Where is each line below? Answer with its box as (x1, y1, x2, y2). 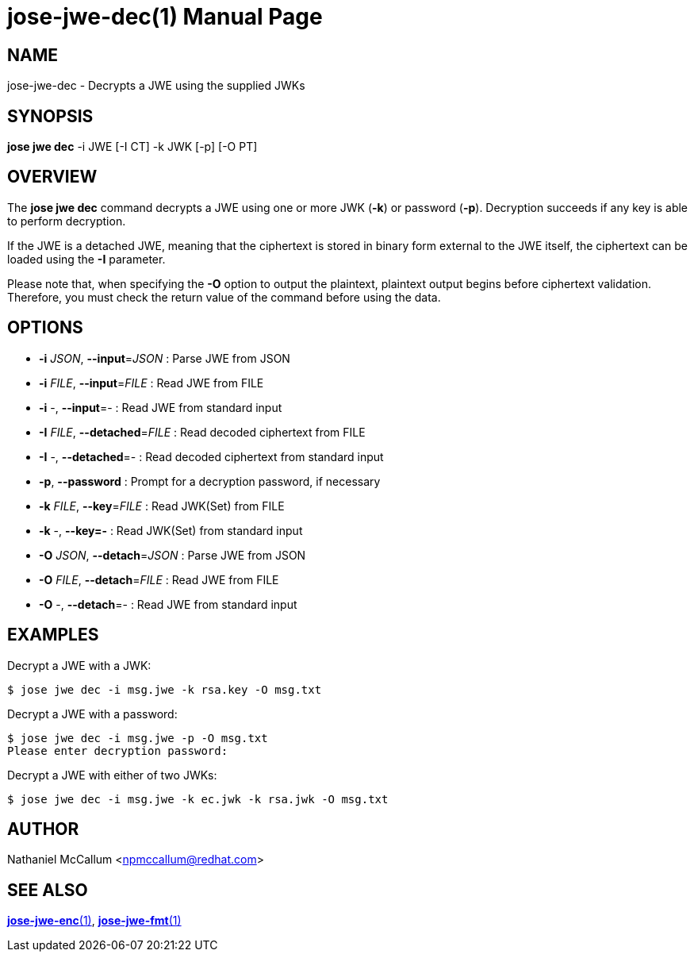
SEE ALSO (7, 879, 88, 900)
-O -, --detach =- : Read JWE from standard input (39, 597, 297, 611)
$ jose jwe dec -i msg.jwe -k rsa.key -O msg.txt (7, 683, 322, 696)
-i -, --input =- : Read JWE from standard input (39, 400, 282, 414)
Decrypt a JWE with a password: (7, 706, 178, 721)
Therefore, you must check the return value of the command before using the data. (7, 290, 441, 304)
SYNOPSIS (7, 106, 94, 126)
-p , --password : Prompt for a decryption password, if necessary (39, 474, 381, 488)
